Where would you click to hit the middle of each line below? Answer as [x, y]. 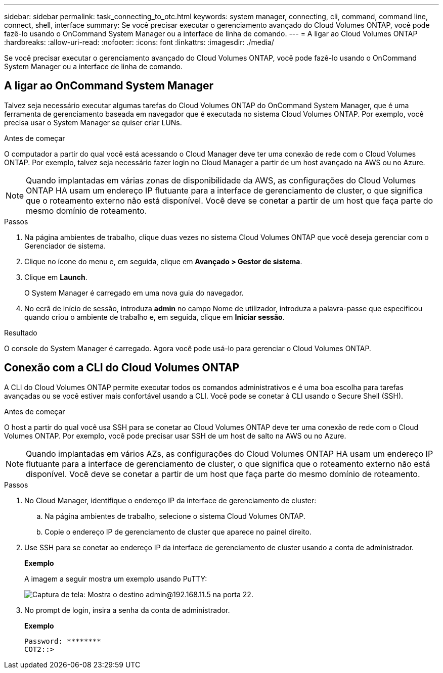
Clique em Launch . [56, 277]
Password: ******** [63, 641]
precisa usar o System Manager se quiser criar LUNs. [93, 122]
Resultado [21, 332]
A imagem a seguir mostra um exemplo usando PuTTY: [116, 579]
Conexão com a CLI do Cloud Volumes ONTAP [122, 368]
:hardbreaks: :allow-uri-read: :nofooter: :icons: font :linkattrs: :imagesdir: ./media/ [139, 42]
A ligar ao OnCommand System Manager [109, 86]
